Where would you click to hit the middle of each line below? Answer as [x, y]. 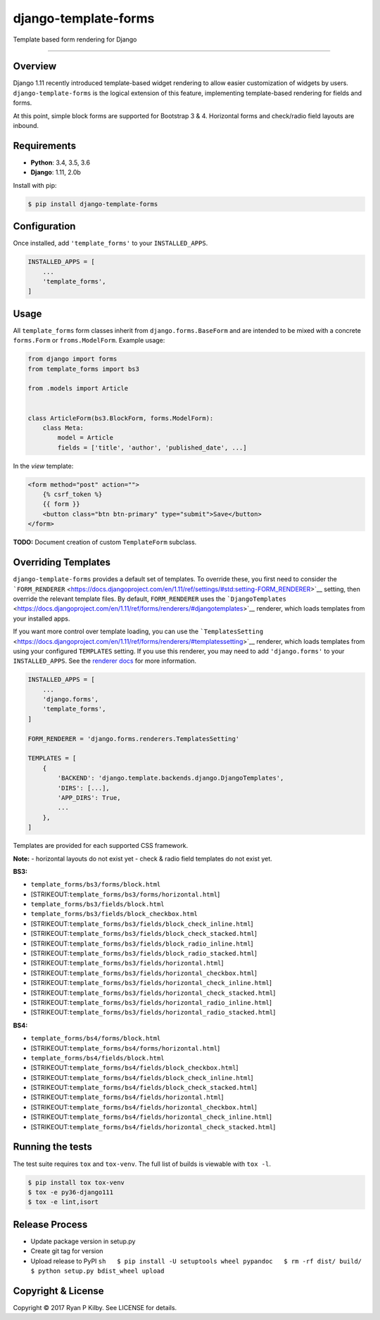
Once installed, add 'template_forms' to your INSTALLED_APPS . [110, 243]
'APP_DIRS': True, [89, 798]
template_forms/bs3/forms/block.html [96, 884]
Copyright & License [59, 1291]
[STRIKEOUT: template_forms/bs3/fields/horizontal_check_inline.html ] [151, 983]
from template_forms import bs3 [84, 369]
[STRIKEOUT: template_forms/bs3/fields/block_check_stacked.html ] [144, 934]
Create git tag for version [67, 1251]
